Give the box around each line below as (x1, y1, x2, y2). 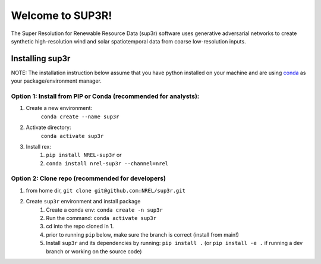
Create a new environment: (26, 105, 92, 112)
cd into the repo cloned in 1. (46, 223, 114, 230)
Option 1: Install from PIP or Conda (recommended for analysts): (11, 92, 200, 100)
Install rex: (26, 143, 52, 150)
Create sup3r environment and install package (26, 198, 141, 205)
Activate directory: (26, 124, 71, 131)
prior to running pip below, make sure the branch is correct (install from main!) (46, 231, 239, 238)
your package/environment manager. (11, 77, 102, 84)
